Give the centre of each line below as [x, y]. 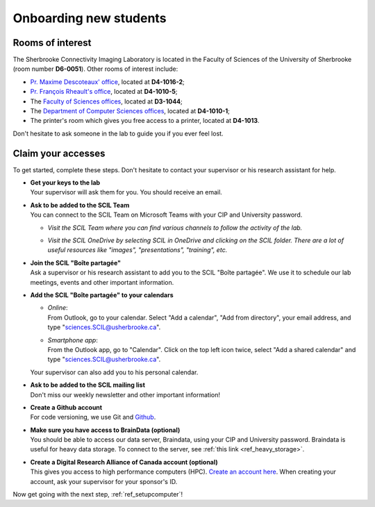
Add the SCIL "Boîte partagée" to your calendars [102, 295]
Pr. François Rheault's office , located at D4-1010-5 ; [104, 92]
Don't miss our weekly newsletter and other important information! [125, 394]
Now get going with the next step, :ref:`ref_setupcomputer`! [98, 494]
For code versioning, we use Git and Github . [93, 417]
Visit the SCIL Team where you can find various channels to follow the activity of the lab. [175, 227]
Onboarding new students [90, 18]
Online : [58, 308]
